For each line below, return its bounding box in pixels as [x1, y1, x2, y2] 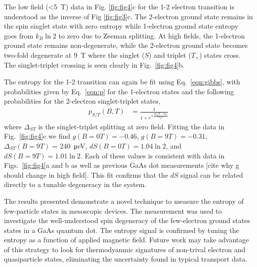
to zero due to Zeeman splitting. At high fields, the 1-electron [58, 30, 245, 40]
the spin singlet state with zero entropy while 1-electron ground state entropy [4, 21, 239, 31]
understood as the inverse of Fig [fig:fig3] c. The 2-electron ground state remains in [4, 11, 253, 21]
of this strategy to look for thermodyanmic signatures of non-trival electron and [4, 244, 246, 254]
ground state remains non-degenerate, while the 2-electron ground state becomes [4, 40, 248, 50]
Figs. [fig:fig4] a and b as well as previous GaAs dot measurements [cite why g [4, 160, 239, 170]
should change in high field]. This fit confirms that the [4, 169, 169, 180]
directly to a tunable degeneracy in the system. [4, 179, 147, 190]
